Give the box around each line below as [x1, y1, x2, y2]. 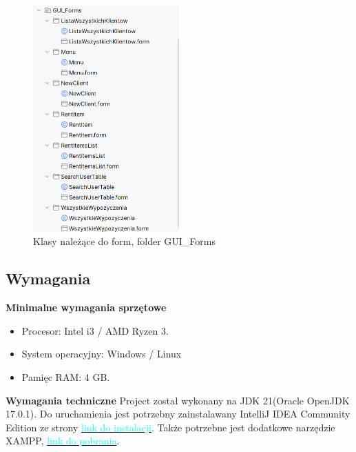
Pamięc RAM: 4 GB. [21, 369, 110, 384]
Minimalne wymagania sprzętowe [6, 300, 167, 315]
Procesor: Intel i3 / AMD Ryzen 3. [21, 323, 169, 337]
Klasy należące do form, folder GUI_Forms [33, 234, 216, 248]
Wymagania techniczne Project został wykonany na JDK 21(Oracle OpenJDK [6, 393, 350, 407]
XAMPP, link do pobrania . [6, 433, 120, 448]
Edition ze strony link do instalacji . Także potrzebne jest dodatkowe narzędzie [6, 420, 335, 434]
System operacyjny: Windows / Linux [21, 346, 182, 361]
